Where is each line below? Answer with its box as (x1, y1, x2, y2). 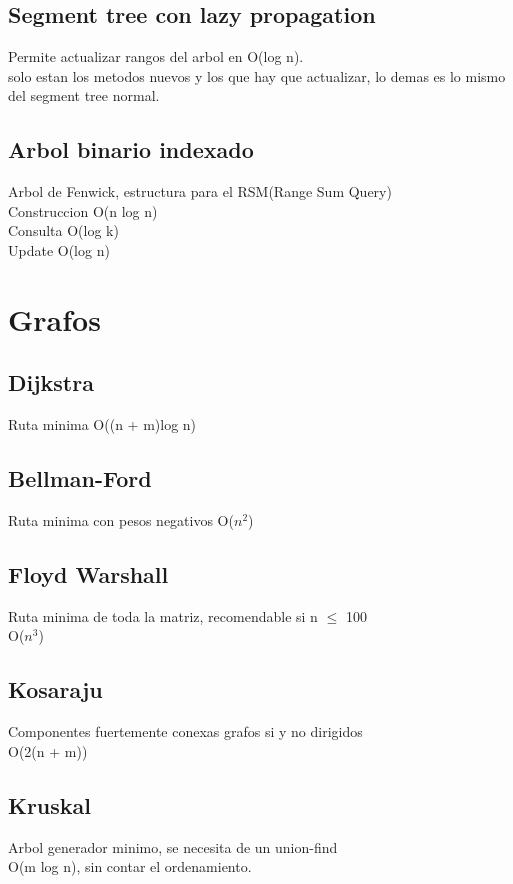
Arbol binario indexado (8, 134, 254, 165)
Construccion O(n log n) (8, 200, 158, 221)
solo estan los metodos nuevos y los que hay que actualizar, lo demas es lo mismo (8, 65, 506, 86)
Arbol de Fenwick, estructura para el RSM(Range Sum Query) (8, 181, 392, 202)
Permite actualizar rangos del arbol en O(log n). (8, 46, 304, 67)
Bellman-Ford (8, 463, 152, 494)
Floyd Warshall (8, 558, 169, 589)
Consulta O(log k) (8, 220, 119, 241)
